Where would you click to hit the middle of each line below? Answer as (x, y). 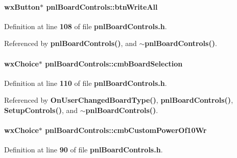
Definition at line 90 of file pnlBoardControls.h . (84, 150)
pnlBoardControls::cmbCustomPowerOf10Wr (126, 130)
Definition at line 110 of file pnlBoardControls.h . (86, 83)
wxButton (22, 6)
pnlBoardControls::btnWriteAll (102, 6)
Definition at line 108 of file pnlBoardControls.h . (86, 26)
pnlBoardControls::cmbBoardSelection (114, 63)
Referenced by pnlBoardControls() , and (70, 43)
